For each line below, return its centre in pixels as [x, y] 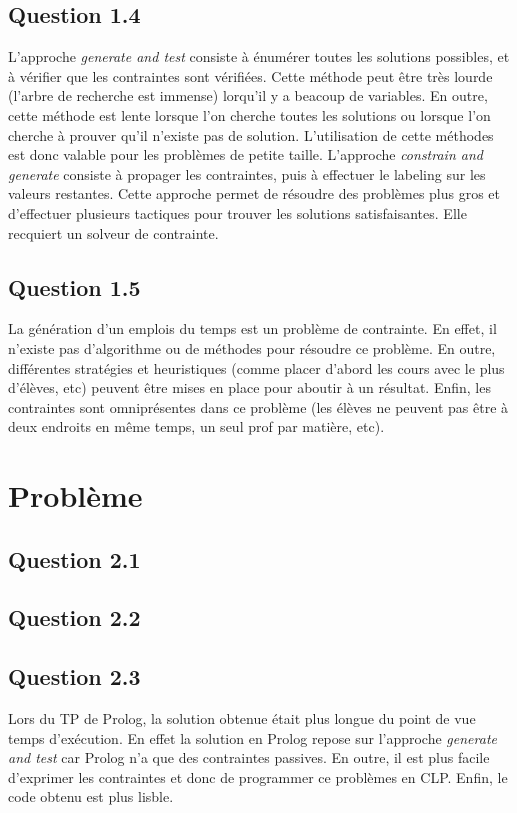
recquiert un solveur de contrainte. [113, 232]
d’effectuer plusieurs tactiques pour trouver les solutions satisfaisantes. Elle [237, 212]
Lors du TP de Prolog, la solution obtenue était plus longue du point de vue [242, 718]
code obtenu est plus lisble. [91, 796]
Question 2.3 [74, 676]
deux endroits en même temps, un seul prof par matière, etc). [196, 426]
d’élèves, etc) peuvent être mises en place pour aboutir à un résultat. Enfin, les [249, 387]
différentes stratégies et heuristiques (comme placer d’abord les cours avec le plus [256, 367]
